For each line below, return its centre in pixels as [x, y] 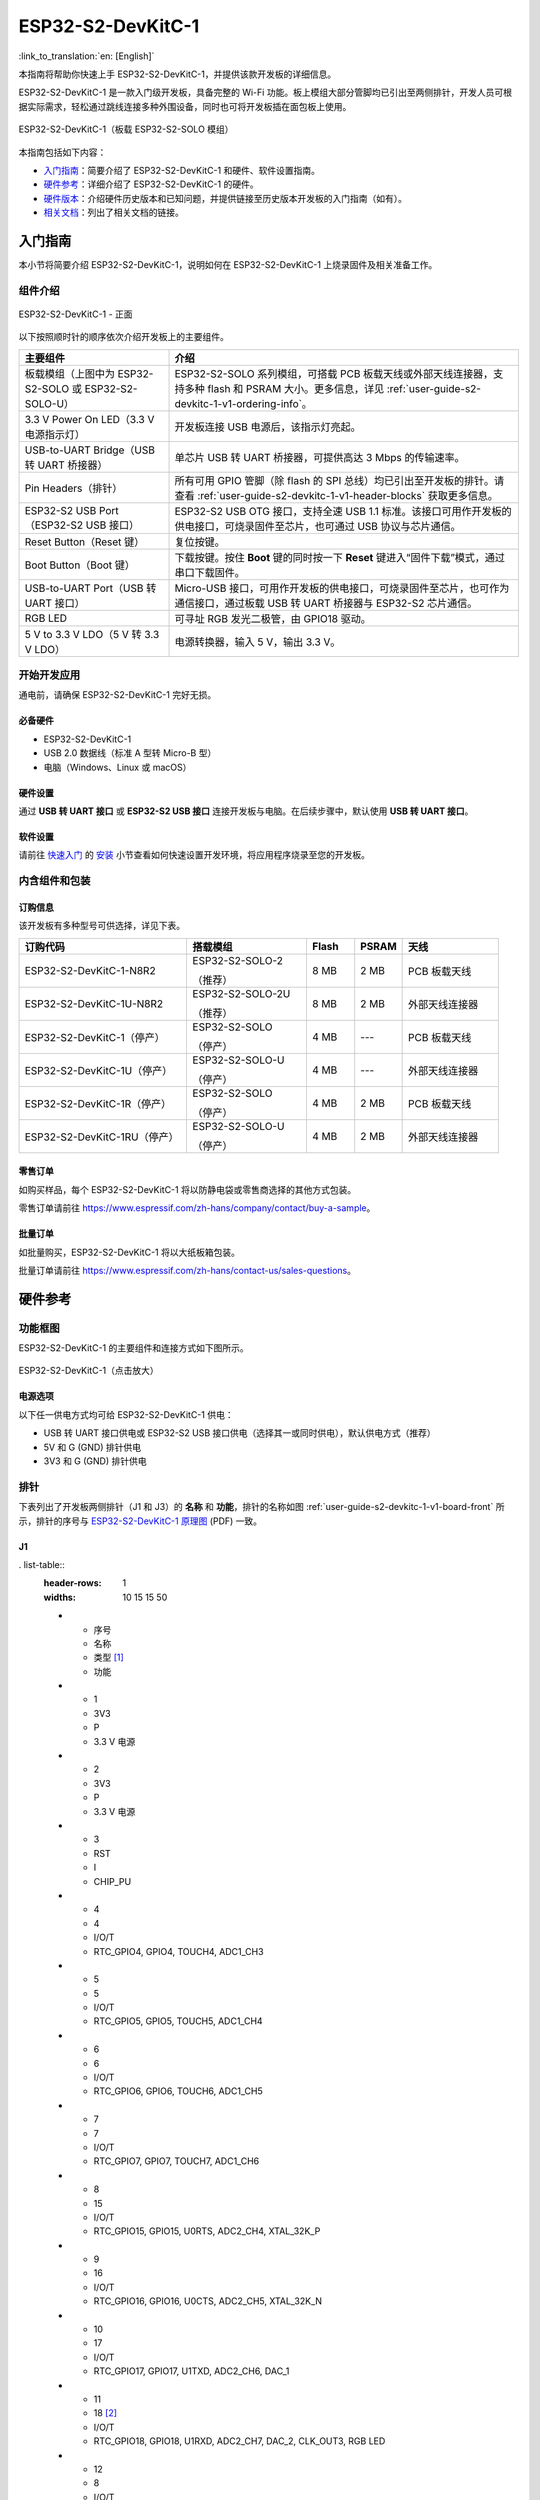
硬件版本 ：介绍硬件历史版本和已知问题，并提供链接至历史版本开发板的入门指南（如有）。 [225, 198]
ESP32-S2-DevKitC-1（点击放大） [88, 1371]
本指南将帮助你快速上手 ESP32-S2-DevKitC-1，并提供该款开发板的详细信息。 [177, 74]
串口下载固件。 [209, 572]
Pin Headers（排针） [73, 488]
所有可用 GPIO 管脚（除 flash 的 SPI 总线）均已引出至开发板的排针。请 [339, 480]
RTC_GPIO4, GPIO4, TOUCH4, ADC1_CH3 [178, 1951]
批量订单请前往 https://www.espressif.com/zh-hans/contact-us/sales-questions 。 [187, 1270]
